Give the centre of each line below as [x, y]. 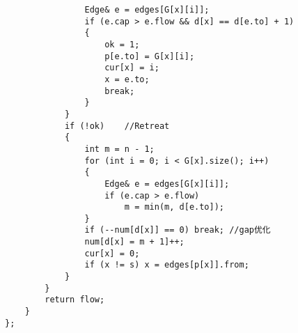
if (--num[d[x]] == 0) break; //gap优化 [178, 230]
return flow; [75, 300]
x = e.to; [127, 79]
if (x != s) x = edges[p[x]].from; [167, 265]
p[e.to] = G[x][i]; [150, 56]
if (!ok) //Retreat [117, 126]
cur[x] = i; [132, 68]
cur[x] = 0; [112, 253]
